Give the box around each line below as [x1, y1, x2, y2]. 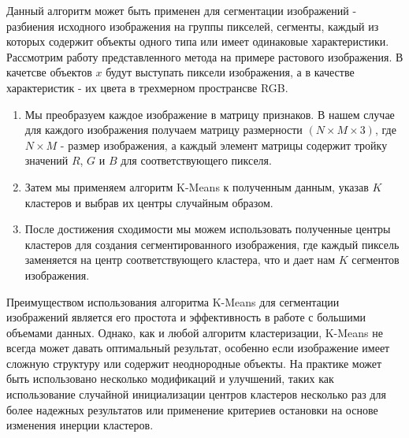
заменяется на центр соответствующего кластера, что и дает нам [24, 251, 336, 268]
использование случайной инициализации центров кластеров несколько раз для [6, 386, 386, 403]
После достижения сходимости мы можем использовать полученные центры [24, 221, 391, 237]
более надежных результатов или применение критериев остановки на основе [6, 401, 378, 418]
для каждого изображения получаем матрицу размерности [24, 121, 303, 138]
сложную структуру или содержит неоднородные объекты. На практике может [6, 354, 382, 371]
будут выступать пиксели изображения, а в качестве [106, 64, 355, 80]
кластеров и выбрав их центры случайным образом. [24, 194, 273, 210]
